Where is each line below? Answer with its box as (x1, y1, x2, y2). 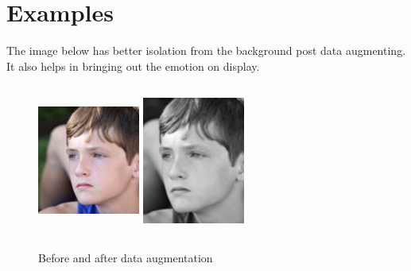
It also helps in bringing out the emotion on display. (6, 57, 260, 74)
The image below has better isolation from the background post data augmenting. (6, 42, 406, 59)
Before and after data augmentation (38, 249, 213, 265)
